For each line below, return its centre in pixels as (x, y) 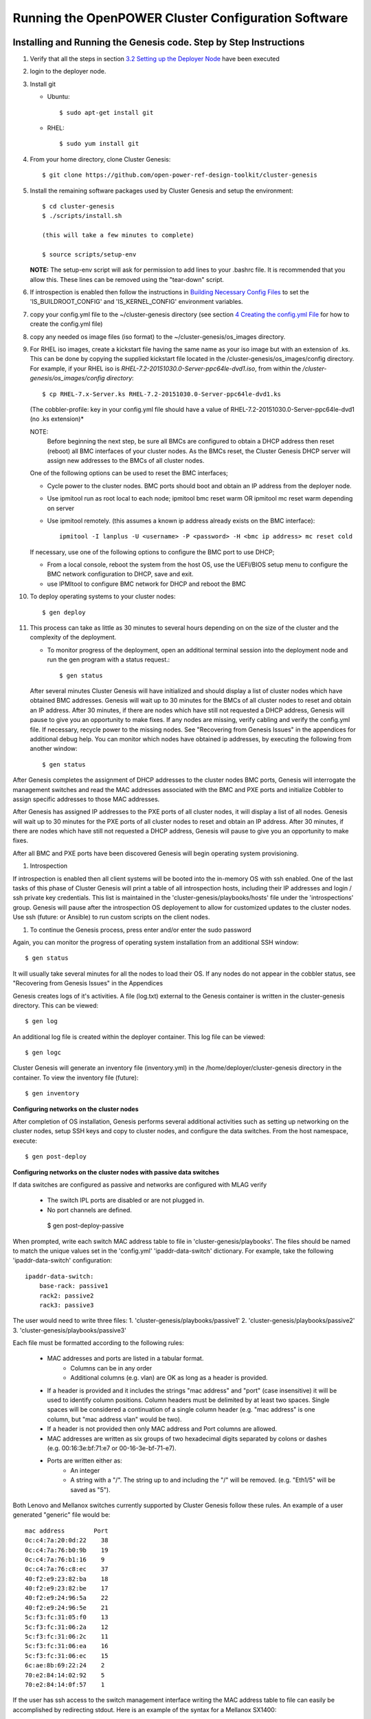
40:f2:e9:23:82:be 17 (67, 1589)
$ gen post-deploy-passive (86, 1226)
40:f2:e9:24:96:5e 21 (67, 1608)
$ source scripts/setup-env (89, 254)
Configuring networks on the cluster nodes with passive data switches (116, 1172)
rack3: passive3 (66, 1305)
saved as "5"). (90, 1489)
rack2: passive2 (66, 1295)
